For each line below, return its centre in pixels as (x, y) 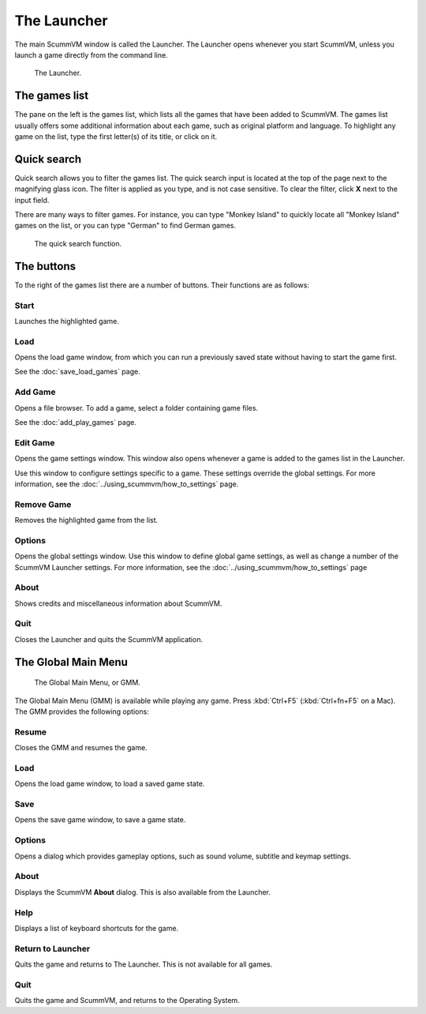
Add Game (35, 392)
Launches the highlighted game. (67, 321)
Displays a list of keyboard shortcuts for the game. (97, 928)
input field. (32, 200)
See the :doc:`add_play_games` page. (76, 422)
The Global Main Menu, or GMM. (88, 682)
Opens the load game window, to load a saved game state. (110, 784)
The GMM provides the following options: (82, 712)
